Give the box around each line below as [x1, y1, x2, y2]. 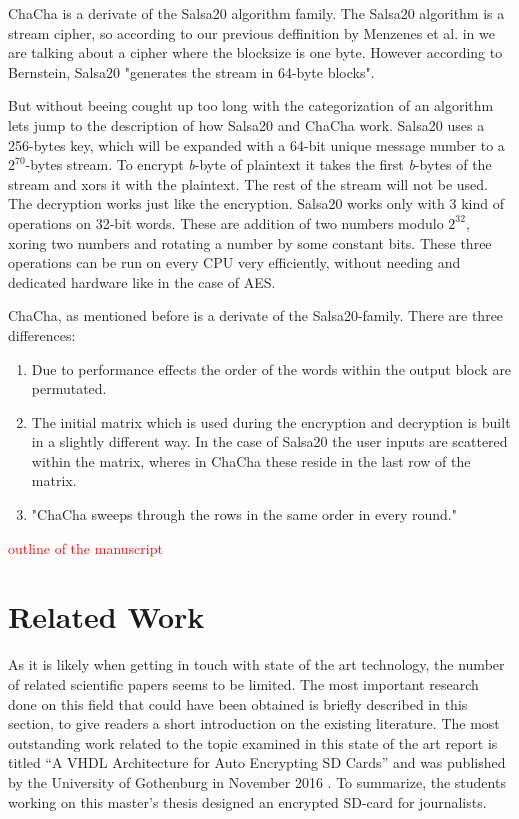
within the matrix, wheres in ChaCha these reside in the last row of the [31, 450, 471, 471]
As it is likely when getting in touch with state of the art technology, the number [8, 654, 505, 675]
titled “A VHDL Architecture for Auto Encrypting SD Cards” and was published [8, 752, 506, 773]
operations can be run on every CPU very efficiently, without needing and [8, 252, 461, 273]
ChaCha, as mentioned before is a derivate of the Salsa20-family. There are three [8, 305, 504, 326]
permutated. [31, 378, 107, 399]
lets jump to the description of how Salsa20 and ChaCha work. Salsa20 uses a [8, 114, 485, 135]
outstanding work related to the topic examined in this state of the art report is [8, 732, 498, 753]
